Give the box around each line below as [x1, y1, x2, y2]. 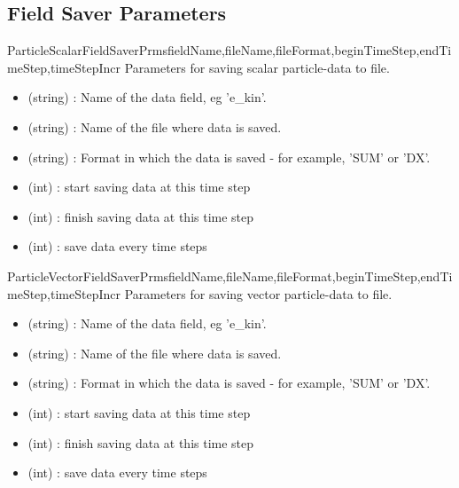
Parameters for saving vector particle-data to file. [124, 284, 393, 303]
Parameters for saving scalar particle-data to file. [124, 58, 390, 76]
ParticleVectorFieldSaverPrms [7, 266, 169, 285]
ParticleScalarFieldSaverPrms [7, 41, 167, 59]
